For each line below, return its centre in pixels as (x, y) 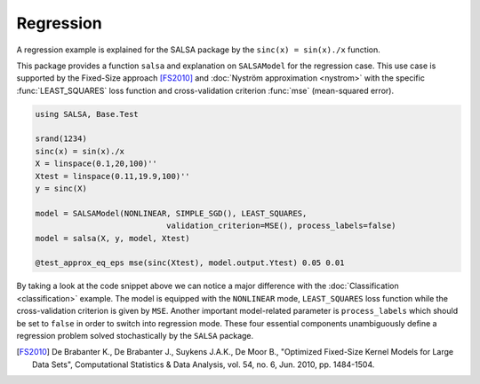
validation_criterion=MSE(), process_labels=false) (281, 226)
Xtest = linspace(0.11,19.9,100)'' (112, 176)
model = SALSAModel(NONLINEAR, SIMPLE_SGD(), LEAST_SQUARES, (171, 213)
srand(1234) (61, 139)
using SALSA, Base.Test (87, 114)
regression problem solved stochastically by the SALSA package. (135, 335)
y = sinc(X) (61, 189)
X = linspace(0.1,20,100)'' (96, 164)
